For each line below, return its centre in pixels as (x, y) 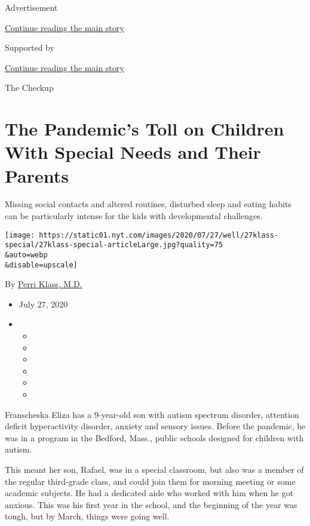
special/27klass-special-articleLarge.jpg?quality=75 (114, 245)
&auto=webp (26, 255)
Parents (37, 175)
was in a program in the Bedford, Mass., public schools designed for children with (154, 437)
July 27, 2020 (43, 304)
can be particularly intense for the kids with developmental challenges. (134, 216)
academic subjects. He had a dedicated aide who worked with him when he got (149, 493)
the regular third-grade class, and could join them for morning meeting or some (150, 481)
